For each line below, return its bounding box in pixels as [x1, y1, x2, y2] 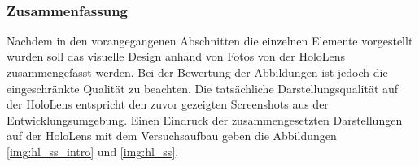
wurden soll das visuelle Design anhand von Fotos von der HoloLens [7, 48, 346, 65]
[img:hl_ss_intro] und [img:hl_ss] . [7, 143, 179, 160]
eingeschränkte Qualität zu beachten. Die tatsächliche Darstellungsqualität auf [7, 79, 399, 96]
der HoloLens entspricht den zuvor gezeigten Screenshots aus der [7, 96, 329, 113]
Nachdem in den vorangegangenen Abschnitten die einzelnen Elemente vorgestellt [7, 32, 413, 49]
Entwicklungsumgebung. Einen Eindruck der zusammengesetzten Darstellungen [7, 111, 403, 128]
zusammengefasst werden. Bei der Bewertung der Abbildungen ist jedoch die [7, 64, 388, 80]
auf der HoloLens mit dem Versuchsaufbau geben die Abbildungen [7, 127, 337, 144]
